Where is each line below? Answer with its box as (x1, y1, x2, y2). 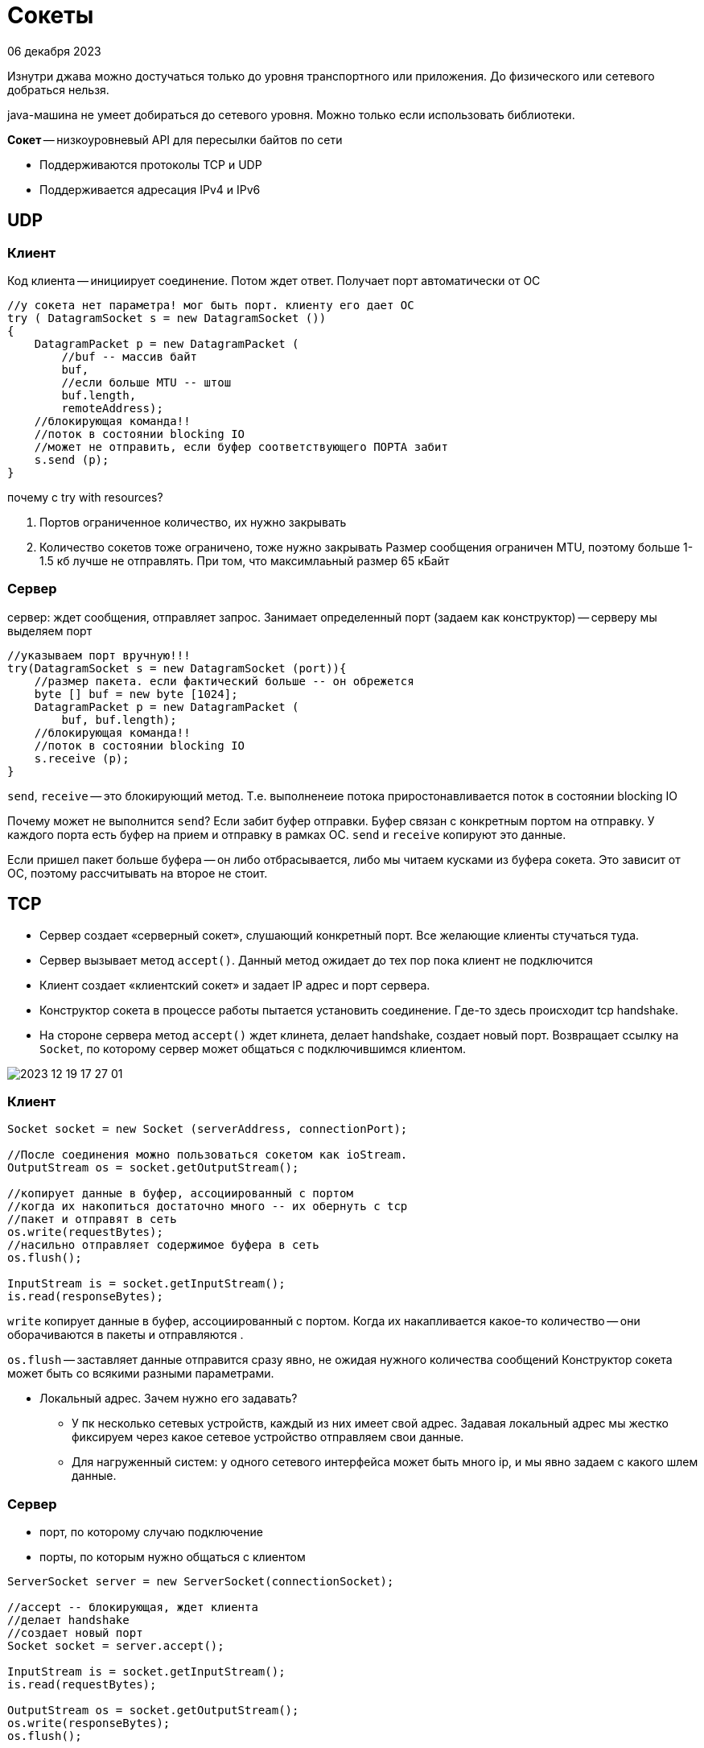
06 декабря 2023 (7, 43, 101, 58)
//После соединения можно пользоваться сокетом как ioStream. (7, 1148, 408, 1162)
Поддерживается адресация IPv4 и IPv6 (39, 182, 261, 196)
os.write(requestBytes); (7, 1225, 163, 1239)
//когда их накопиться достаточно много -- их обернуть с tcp (7, 1200, 408, 1213)
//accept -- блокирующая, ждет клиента (7, 1601, 258, 1614)
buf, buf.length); (61, 713, 177, 726)
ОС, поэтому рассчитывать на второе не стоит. (7, 866, 268, 880)
